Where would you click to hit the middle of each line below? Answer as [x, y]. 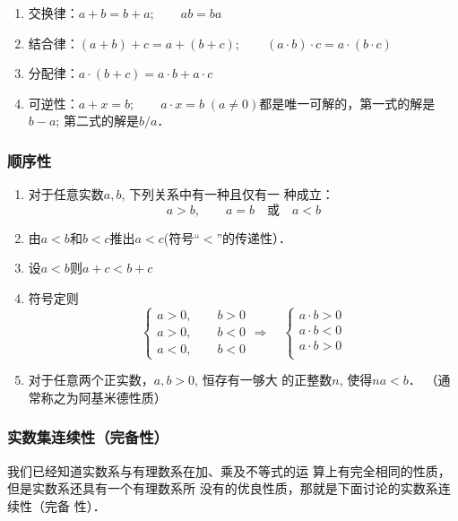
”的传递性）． [254, 237]
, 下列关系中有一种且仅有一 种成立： [228, 194]
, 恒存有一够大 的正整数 [264, 380]
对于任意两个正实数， [91, 380]
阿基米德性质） [122, 397]
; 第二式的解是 [97, 121]
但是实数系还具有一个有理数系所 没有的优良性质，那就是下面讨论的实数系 [223, 488]
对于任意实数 [66, 194]
